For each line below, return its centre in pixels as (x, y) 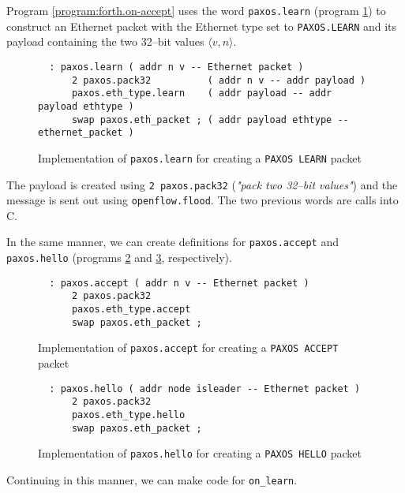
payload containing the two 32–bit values (105, 41)
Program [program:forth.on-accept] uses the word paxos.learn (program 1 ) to (196, 10)
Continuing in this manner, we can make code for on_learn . (152, 479)
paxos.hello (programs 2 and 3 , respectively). (119, 258)
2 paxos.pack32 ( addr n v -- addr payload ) (219, 80)
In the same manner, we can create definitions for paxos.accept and (172, 242)
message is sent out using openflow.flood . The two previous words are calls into (202, 200)
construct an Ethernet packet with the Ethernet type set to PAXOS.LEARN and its (202, 26)
